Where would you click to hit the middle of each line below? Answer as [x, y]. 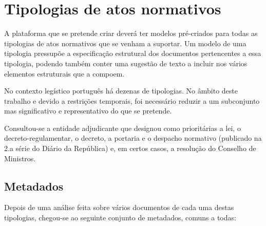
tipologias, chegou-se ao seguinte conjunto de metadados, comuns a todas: [120, 218]
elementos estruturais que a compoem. [64, 73]
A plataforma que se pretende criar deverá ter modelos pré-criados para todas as [131, 33]
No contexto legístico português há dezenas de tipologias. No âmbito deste [121, 91]
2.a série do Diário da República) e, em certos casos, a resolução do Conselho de [130, 148]
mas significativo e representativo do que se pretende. [88, 111]
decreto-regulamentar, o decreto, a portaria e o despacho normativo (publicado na [133, 138]
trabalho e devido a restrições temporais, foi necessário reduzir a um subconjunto [132, 100]
